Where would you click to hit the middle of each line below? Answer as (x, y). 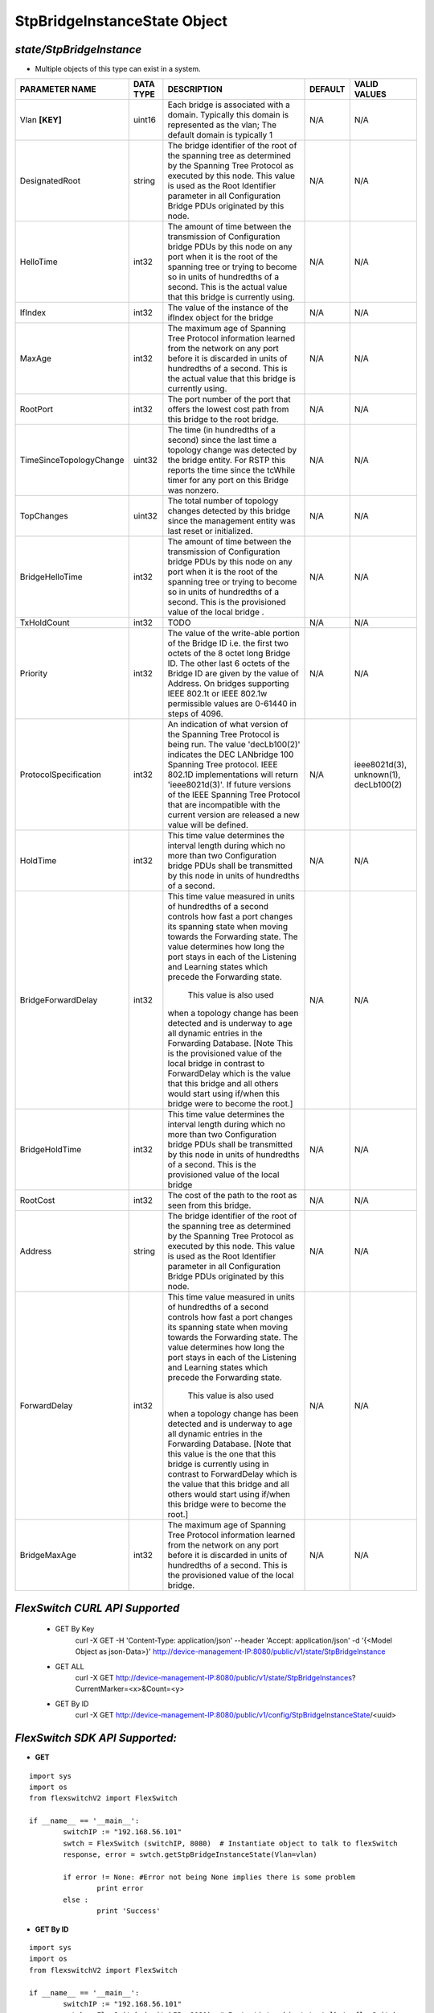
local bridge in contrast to (216, 1064)
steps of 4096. (195, 714)
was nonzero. (193, 490)
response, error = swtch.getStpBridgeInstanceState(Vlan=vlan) (190, 1855)
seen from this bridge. (209, 1205)
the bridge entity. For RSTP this (227, 461)
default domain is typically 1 (220, 135)
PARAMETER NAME (58, 89)
